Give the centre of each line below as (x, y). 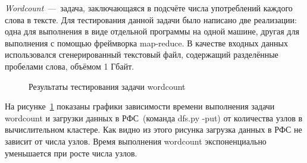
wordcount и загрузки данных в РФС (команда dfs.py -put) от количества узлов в (154, 117)
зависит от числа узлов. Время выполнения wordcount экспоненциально (136, 141)
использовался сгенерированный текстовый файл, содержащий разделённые (142, 54)
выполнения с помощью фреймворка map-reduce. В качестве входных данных (146, 43)
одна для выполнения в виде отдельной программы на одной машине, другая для (152, 31)
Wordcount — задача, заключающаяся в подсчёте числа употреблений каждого (149, 8)
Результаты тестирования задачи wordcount (107, 86)
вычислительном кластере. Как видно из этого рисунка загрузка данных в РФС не (153, 129)
